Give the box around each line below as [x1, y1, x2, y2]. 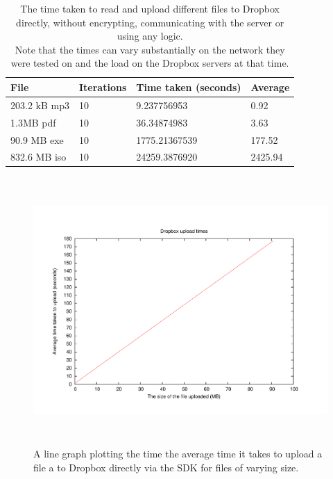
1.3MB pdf [10, 115, 56, 129]
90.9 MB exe [10, 132, 64, 147]
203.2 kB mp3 [10, 97, 69, 112]
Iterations [78, 79, 127, 94]
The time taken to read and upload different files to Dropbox [20, 1, 280, 15]
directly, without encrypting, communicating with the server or [16, 15, 284, 29]
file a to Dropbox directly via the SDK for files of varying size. [33, 460, 299, 474]
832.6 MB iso [10, 149, 67, 164]
